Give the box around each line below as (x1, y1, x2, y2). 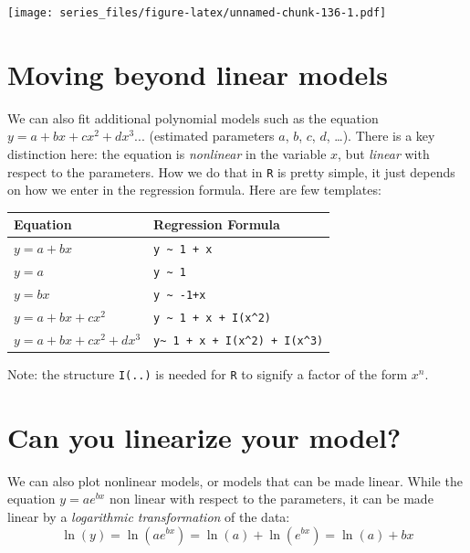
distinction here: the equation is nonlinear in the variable (7, 144, 327, 163)
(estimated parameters (149, 126, 275, 145)
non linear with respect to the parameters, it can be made (109, 489, 433, 508)
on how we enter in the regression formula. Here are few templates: (7, 180, 381, 199)
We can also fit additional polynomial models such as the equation (7, 108, 379, 127)
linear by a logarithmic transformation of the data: (7, 506, 290, 526)
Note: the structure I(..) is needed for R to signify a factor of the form (7, 364, 408, 383)
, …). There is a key (326, 126, 435, 145)
